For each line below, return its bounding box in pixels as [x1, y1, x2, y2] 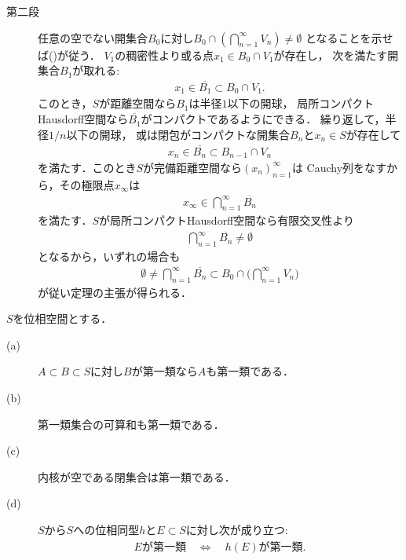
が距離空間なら [99, 95, 177, 112]
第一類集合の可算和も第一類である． [38, 415, 225, 432]
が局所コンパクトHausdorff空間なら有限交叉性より [99, 212, 354, 229]
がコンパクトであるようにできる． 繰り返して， [141, 111, 386, 127]
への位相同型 [73, 522, 140, 538]
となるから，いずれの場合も [38, 248, 181, 265]
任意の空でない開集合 [38, 29, 148, 46]
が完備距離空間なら [143, 159, 243, 175]
